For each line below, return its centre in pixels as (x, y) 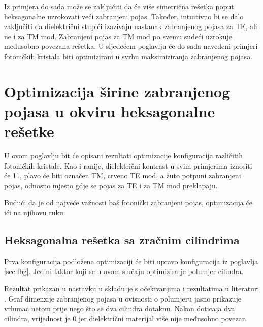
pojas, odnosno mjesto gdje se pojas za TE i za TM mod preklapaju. (111, 185)
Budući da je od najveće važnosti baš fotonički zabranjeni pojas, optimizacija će (128, 202)
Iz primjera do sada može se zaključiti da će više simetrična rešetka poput (119, 6)
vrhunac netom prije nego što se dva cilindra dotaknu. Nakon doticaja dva (120, 308)
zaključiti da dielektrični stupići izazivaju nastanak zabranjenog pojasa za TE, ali (131, 26)
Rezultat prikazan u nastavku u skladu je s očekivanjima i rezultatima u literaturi (132, 289)
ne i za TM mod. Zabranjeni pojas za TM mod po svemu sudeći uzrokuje (118, 36)
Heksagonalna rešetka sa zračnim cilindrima (122, 240)
